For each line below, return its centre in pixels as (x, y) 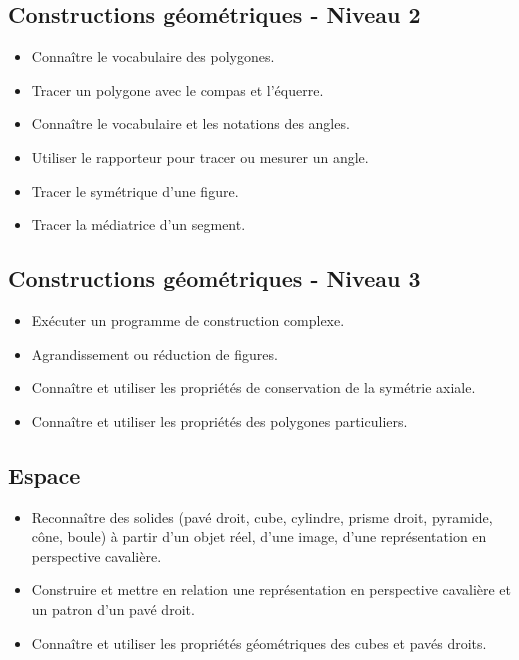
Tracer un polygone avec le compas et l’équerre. (177, 89)
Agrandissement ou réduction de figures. (154, 353)
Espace (44, 474)
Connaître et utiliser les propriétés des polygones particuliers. (219, 420)
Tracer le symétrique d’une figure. (135, 190)
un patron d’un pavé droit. (113, 608)
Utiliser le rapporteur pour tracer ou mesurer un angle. (200, 156)
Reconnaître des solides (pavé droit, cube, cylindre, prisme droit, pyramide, (262, 516)
